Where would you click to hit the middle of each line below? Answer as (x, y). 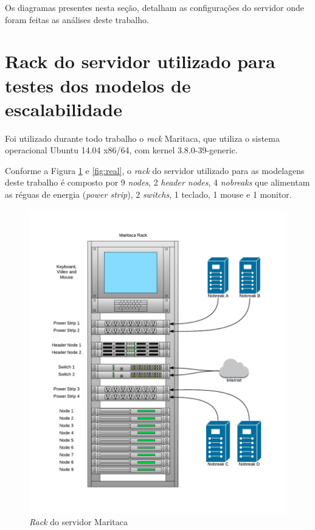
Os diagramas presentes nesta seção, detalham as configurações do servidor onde (154, 7)
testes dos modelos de (98, 85)
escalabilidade (64, 109)
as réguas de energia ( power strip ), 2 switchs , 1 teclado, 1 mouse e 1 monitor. (148, 194)
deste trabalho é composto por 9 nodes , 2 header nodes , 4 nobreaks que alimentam (157, 182)
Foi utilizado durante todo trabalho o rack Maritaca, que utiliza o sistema (142, 138)
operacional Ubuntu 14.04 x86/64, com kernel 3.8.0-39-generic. (121, 150)
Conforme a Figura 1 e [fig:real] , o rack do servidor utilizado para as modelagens (155, 170)
